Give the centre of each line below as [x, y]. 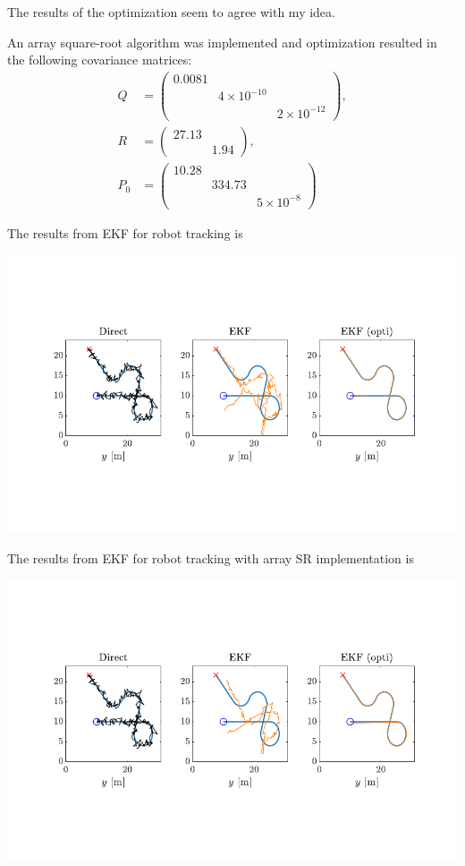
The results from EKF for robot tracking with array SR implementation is [211, 557]
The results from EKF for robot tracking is [125, 232]
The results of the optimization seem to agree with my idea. [171, 12]
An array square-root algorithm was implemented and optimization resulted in [222, 42]
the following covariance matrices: [100, 60]
